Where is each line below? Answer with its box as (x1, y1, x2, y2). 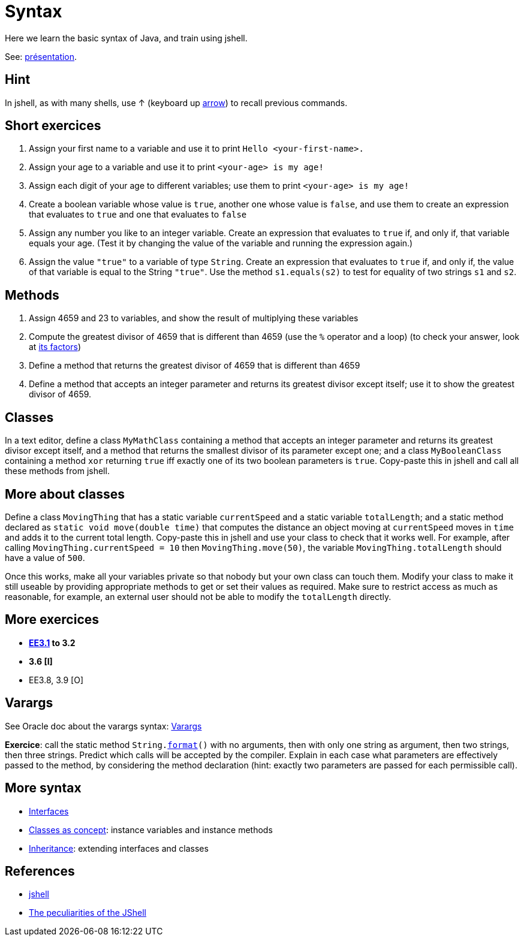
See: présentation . (5, 51, 77, 62)
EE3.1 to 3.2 (29, 637, 76, 648)
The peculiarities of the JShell (29, 907, 146, 918)
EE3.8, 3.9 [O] (29, 674, 84, 685)
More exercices (5, 612, 100, 628)
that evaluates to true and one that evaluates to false (29, 209, 247, 220)
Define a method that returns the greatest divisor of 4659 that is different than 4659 (29, 360, 360, 371)
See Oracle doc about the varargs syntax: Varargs (5, 720, 202, 731)
